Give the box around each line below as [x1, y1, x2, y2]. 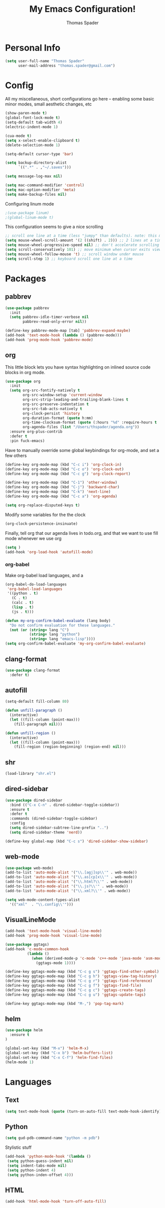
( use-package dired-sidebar [5, 797, 63, 803]
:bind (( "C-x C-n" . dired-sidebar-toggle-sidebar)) [9, 802, 120, 807]
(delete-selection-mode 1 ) [5, 142, 60, 147]
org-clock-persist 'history [23, 411, 80, 416]
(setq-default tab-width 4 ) [5, 120, 63, 125]
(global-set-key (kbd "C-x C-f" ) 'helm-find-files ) [5, 1055, 113, 1060]
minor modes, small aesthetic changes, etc [5, 101, 92, 107]
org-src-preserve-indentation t [23, 402, 89, 407]
